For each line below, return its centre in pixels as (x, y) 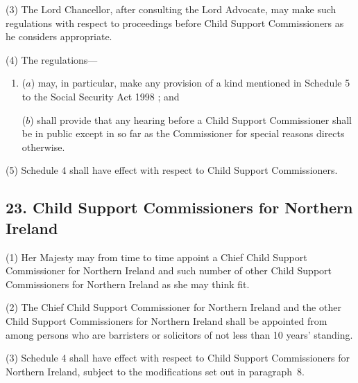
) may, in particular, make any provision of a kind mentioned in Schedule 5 (190, 83)
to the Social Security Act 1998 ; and (101, 96)
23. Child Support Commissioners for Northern (179, 207)
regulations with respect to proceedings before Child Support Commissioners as (175, 23)
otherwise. (43, 146)
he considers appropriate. (59, 36)
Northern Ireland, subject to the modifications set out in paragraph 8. (155, 371)
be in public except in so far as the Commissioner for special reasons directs (183, 133)
